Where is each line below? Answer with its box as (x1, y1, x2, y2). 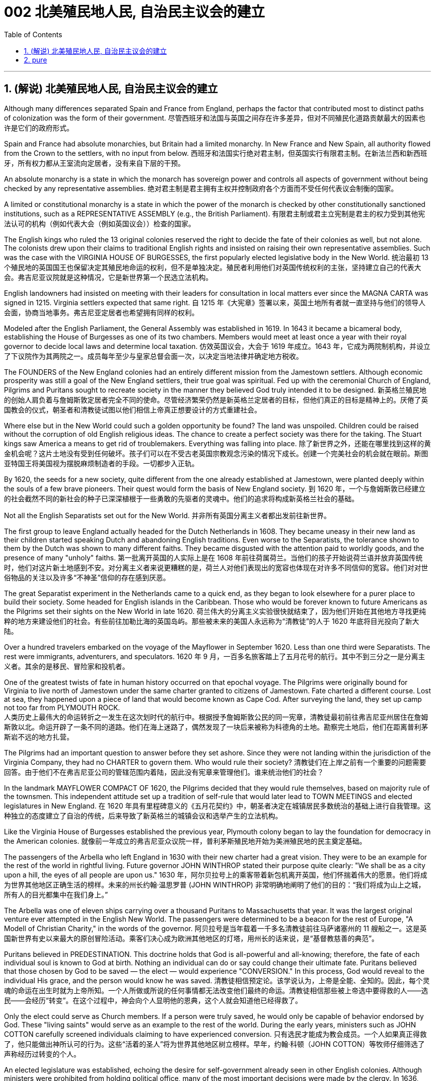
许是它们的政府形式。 (4, 123, 73, 132)
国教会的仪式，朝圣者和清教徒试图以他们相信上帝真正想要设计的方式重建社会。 (4, 405, 261, 414)
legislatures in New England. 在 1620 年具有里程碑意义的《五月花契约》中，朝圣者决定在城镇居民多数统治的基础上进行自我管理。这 (4, 801, 431, 810)
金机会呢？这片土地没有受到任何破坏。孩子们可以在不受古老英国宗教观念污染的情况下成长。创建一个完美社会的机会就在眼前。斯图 (4, 449, 428, 458)
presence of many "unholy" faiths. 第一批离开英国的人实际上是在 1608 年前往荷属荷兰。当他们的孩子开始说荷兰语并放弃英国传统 (4, 553, 423, 562)
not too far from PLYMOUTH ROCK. (4, 703, 120, 712)
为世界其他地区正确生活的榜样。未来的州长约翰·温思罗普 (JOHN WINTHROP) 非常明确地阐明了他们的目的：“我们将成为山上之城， (4, 880, 426, 889)
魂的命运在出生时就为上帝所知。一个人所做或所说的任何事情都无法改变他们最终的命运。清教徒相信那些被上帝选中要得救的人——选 (4, 986, 428, 995)
